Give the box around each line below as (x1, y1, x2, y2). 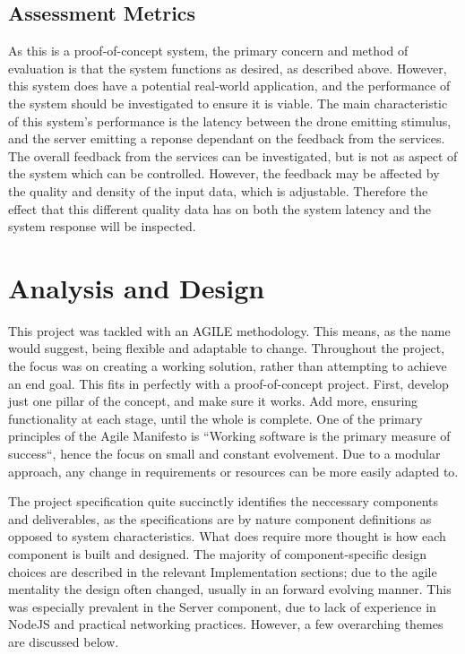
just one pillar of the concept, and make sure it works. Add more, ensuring (8, 392, 418, 410)
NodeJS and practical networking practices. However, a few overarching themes (8, 615, 443, 633)
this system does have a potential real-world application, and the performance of (8, 76, 451, 95)
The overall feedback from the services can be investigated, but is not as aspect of (8, 146, 458, 165)
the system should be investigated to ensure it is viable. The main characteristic (8, 93, 448, 112)
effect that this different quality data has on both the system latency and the (8, 199, 432, 218)
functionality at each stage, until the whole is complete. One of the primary (8, 409, 423, 427)
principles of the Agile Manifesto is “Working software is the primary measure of (8, 426, 451, 445)
